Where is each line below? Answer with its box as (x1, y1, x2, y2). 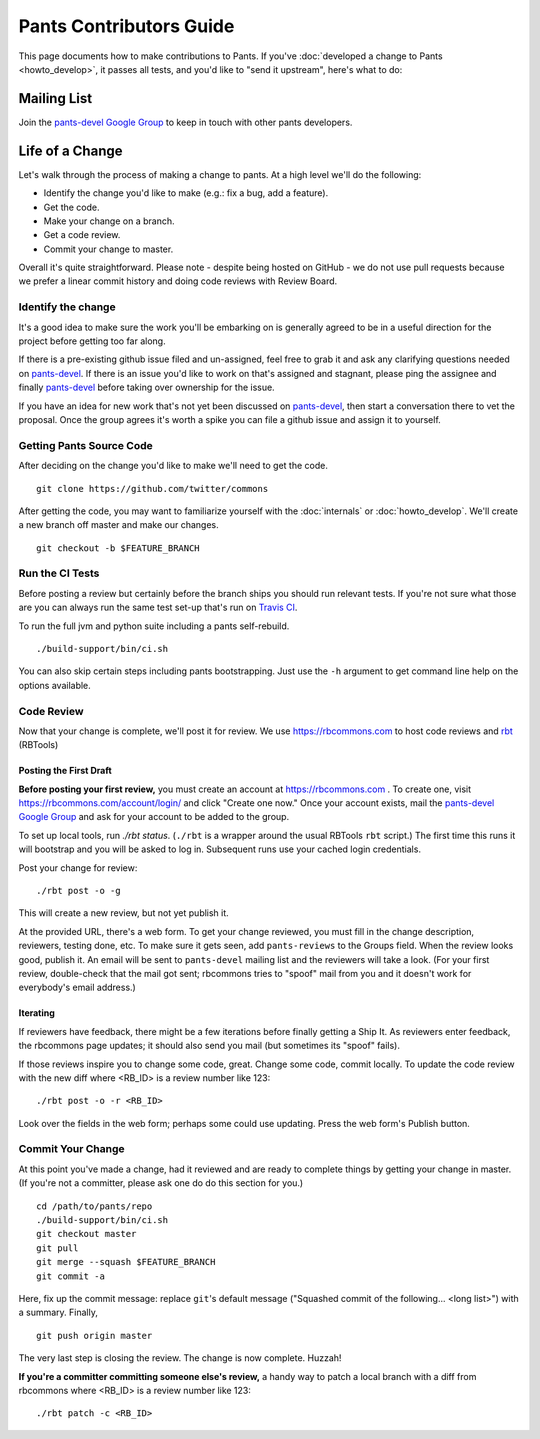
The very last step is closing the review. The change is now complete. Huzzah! (18, 1352, 342, 1364)
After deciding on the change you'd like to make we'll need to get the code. (18, 460, 329, 472)
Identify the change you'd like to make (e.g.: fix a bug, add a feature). (43, 187, 329, 199)
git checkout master (36, 1228, 137, 1240)
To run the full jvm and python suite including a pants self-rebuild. (18, 620, 290, 632)
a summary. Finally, (18, 1306, 99, 1319)
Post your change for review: (18, 861, 138, 874)
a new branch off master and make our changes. (18, 519, 219, 531)
